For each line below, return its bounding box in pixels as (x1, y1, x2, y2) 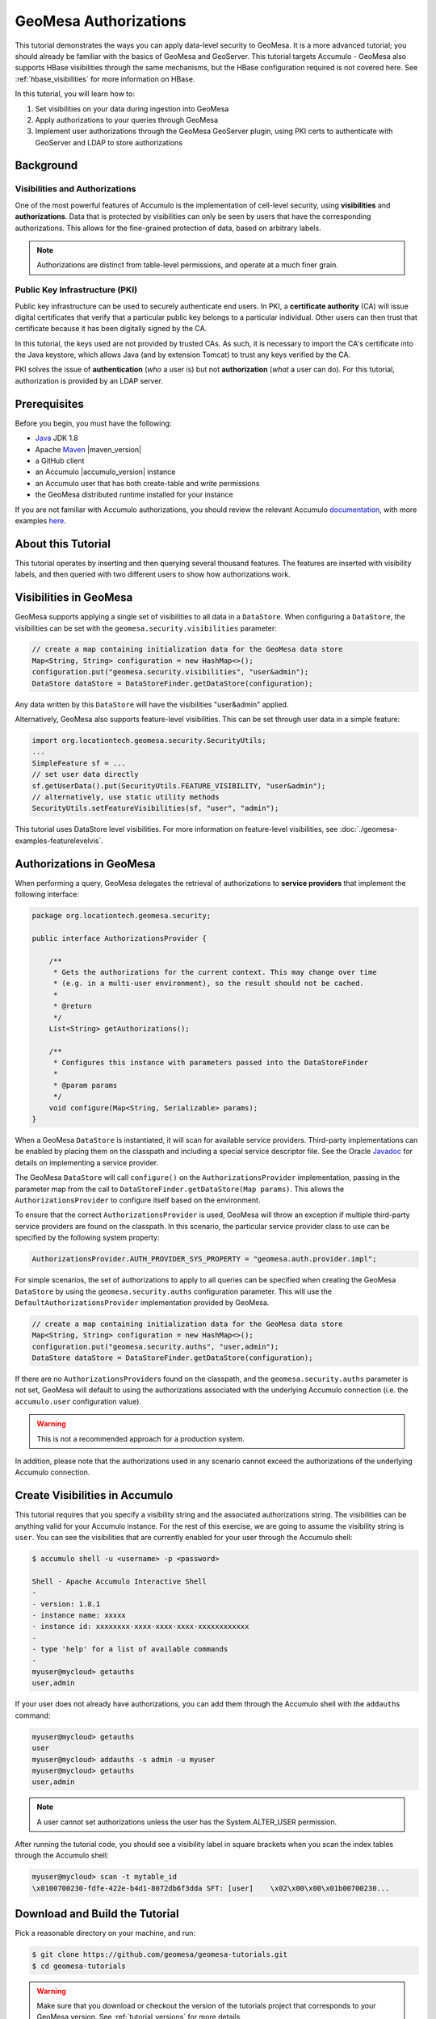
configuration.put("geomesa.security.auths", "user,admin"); (31, 1341, 279, 1351)
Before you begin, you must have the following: (15, 418, 172, 428)
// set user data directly (31, 770, 139, 779)
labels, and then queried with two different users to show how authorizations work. (15, 569, 291, 579)
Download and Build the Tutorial (15, 1907, 179, 1921)
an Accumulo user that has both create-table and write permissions (35, 478, 260, 488)
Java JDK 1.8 (35, 433, 78, 443)
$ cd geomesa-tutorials (31, 1961, 127, 1971)
